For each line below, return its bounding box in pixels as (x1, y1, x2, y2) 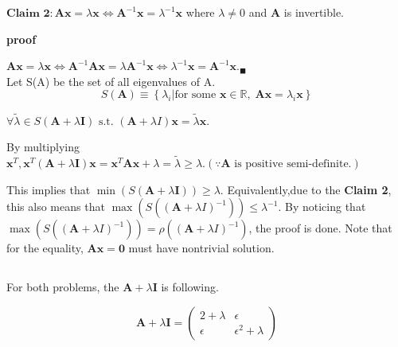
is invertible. (283, 4, 344, 20)
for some (174, 89, 217, 101)
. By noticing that (278, 198, 366, 215)
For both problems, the (6, 279, 119, 295)
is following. (161, 279, 219, 295)
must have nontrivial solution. (128, 240, 275, 256)
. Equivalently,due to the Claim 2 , (220, 181, 392, 197)
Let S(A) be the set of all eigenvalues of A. (6, 72, 216, 89)
